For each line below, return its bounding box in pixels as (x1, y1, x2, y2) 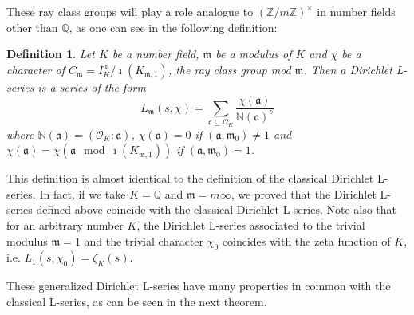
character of (6, 61, 65, 77)
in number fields (317, 3, 396, 19)
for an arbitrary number (6, 216, 124, 233)
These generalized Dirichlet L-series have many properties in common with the (6, 278, 391, 294)
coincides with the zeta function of (222, 232, 391, 249)
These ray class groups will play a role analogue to (6, 3, 254, 19)
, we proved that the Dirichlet (231, 185, 377, 202)
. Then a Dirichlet (303, 61, 392, 77)
